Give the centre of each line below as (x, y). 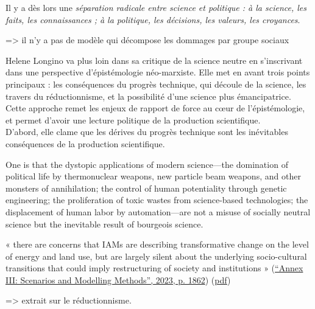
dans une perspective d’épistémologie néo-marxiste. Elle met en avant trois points (158, 72)
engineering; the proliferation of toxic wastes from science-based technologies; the (157, 200)
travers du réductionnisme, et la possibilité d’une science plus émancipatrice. (148, 96)
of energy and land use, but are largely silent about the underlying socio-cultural (156, 256)
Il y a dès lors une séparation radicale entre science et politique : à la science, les (156, 7)
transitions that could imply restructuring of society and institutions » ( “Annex (154, 268)
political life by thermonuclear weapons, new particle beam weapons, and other (153, 176)
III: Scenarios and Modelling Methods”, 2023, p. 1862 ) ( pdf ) (118, 279)
